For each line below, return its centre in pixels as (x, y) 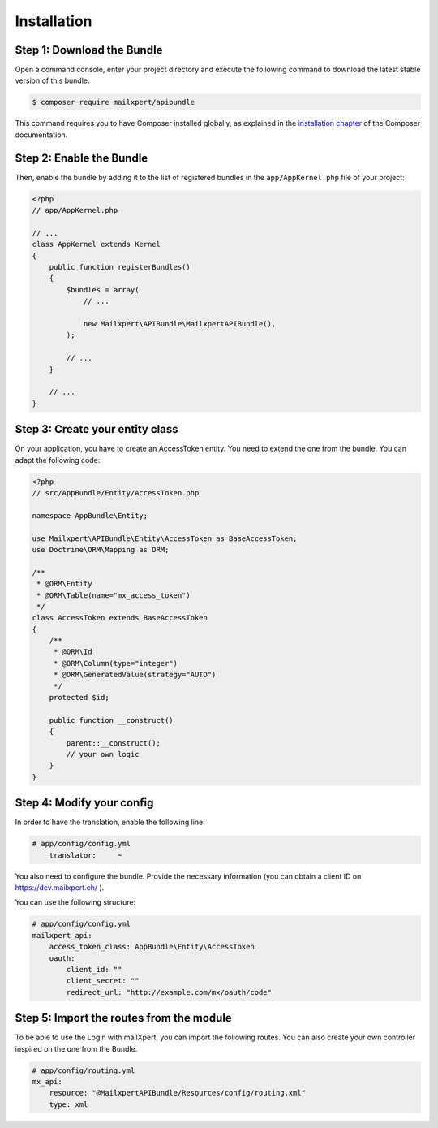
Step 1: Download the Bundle (89, 50)
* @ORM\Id (73, 652)
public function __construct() (111, 720)
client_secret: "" (103, 981)
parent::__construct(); (114, 743)
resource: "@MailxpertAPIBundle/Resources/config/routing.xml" (178, 1093)
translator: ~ (86, 855)
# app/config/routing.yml (84, 1070)
